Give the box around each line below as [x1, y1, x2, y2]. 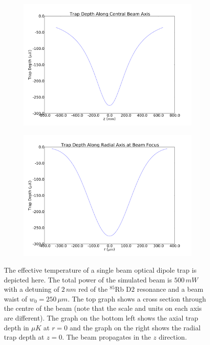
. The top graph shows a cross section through [67, 293, 206, 303]
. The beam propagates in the [62, 332, 151, 342]
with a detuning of [4, 284, 60, 294]
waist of [4, 293, 27, 303]
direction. [158, 332, 187, 342]
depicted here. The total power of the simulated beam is [4, 274, 172, 284]
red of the [78, 284, 108, 294]
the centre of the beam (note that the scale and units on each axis [4, 303, 202, 313]
